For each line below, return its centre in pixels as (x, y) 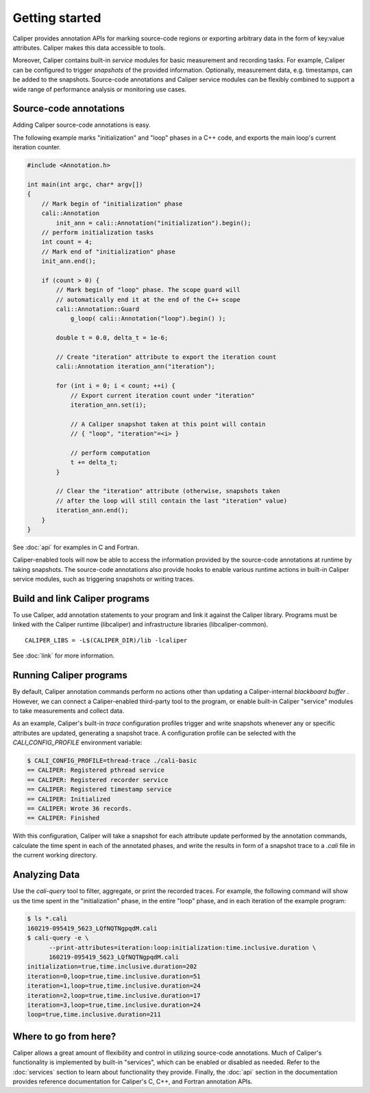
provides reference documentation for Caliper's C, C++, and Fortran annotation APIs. (133, 1081)
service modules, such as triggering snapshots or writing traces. (104, 579)
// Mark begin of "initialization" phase (112, 203)
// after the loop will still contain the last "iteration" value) (172, 501)
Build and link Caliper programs (81, 598)
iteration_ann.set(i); (108, 405)
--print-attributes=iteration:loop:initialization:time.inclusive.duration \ (183, 947)
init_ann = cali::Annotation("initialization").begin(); (153, 223)
